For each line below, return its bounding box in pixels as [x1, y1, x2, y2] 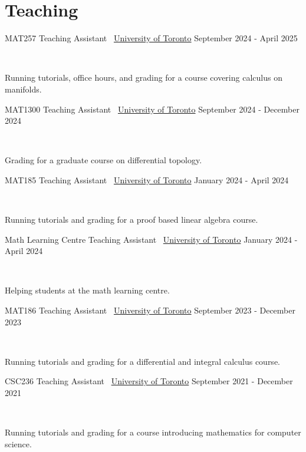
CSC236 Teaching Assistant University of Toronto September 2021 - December [5, 375, 293, 387]
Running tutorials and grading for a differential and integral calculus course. [5, 355, 280, 367]
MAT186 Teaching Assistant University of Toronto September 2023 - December [5, 304, 295, 316]
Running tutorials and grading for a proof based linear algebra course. [5, 213, 258, 226]
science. [5, 437, 32, 450]
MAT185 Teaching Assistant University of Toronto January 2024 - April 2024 [5, 173, 289, 186]
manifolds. [5, 83, 42, 95]
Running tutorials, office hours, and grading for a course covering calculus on [5, 71, 282, 84]
